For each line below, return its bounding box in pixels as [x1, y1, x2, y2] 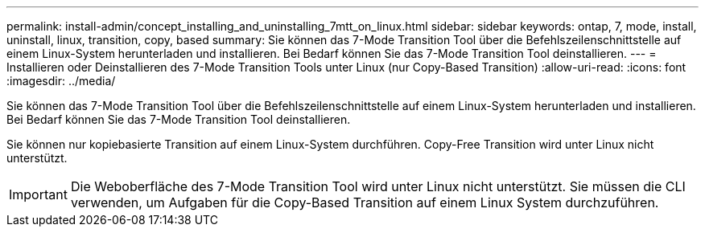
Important [9, 186, 68, 202]
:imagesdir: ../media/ [6, 74, 116, 88]
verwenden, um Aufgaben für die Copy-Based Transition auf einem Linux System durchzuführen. [70, 194, 659, 211]
